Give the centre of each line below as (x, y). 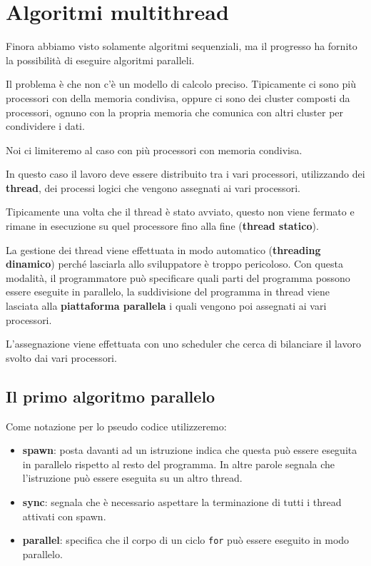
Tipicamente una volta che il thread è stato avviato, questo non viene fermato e (180, 212)
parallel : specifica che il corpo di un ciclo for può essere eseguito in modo (186, 540)
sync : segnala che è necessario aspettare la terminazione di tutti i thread (182, 501)
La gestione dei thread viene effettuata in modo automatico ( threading (163, 249)
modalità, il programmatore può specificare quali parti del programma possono (178, 277)
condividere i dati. (45, 126)
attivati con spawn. (64, 516)
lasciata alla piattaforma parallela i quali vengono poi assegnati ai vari (166, 306)
